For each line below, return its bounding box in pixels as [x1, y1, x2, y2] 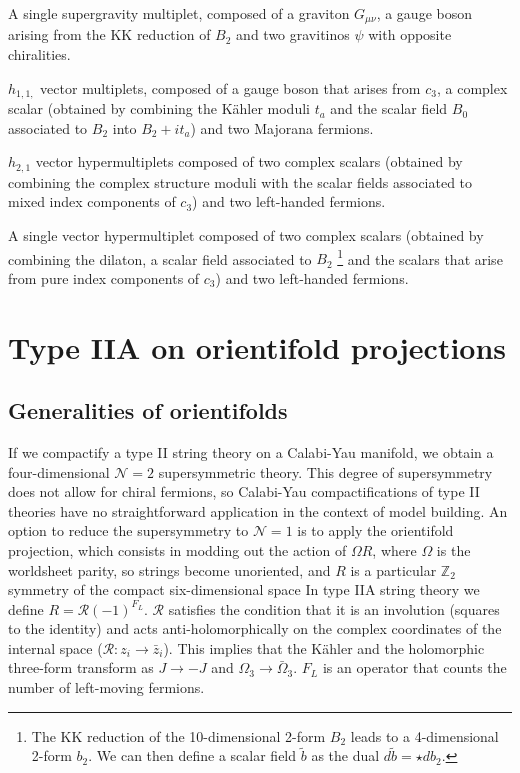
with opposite [368, 24, 452, 45]
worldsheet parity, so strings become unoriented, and [8, 559, 331, 580]
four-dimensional [8, 461, 110, 482]
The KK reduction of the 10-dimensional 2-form [31, 725, 326, 746]
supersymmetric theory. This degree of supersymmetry [158, 461, 493, 482]
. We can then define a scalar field [88, 745, 297, 766]
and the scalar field [330, 98, 448, 119]
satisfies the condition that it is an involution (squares [168, 598, 500, 619]
